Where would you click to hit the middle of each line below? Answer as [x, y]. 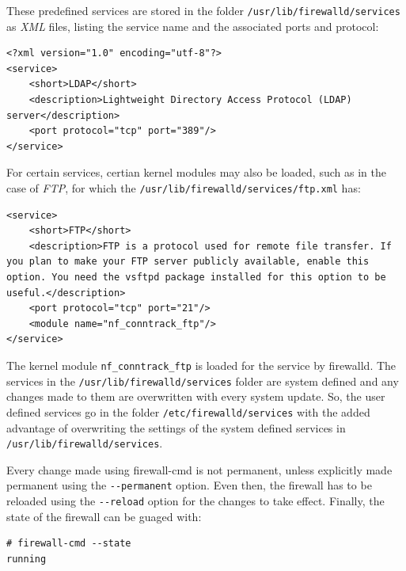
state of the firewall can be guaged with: [104, 516]
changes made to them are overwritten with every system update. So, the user [196, 396]
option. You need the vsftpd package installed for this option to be [196, 278]
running [27, 559]
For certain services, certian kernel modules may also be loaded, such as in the [196, 172]
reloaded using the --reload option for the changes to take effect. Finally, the [195, 501]
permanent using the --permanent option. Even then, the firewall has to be [189, 485]
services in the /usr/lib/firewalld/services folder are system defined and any [203, 381]
